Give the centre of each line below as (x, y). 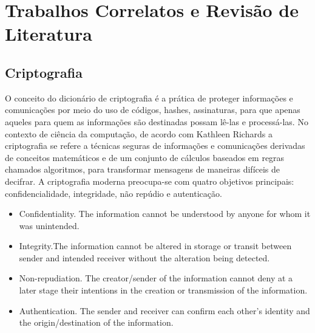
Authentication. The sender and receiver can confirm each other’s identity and (164, 310)
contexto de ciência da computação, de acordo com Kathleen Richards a (139, 133)
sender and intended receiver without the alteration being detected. (144, 257)
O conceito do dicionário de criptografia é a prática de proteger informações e (149, 98)
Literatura (49, 34)
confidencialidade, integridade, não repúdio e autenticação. (113, 193)
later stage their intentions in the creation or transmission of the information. (163, 290)
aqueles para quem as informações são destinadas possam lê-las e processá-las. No (157, 121)
